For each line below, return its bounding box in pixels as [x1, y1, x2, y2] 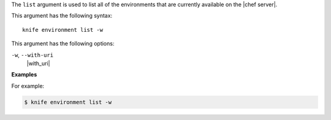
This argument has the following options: [11, 40, 115, 47]
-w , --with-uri [11, 51, 54, 58]
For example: [11, 82, 45, 89]
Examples [11, 71, 37, 78]
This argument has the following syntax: [11, 12, 113, 20]
